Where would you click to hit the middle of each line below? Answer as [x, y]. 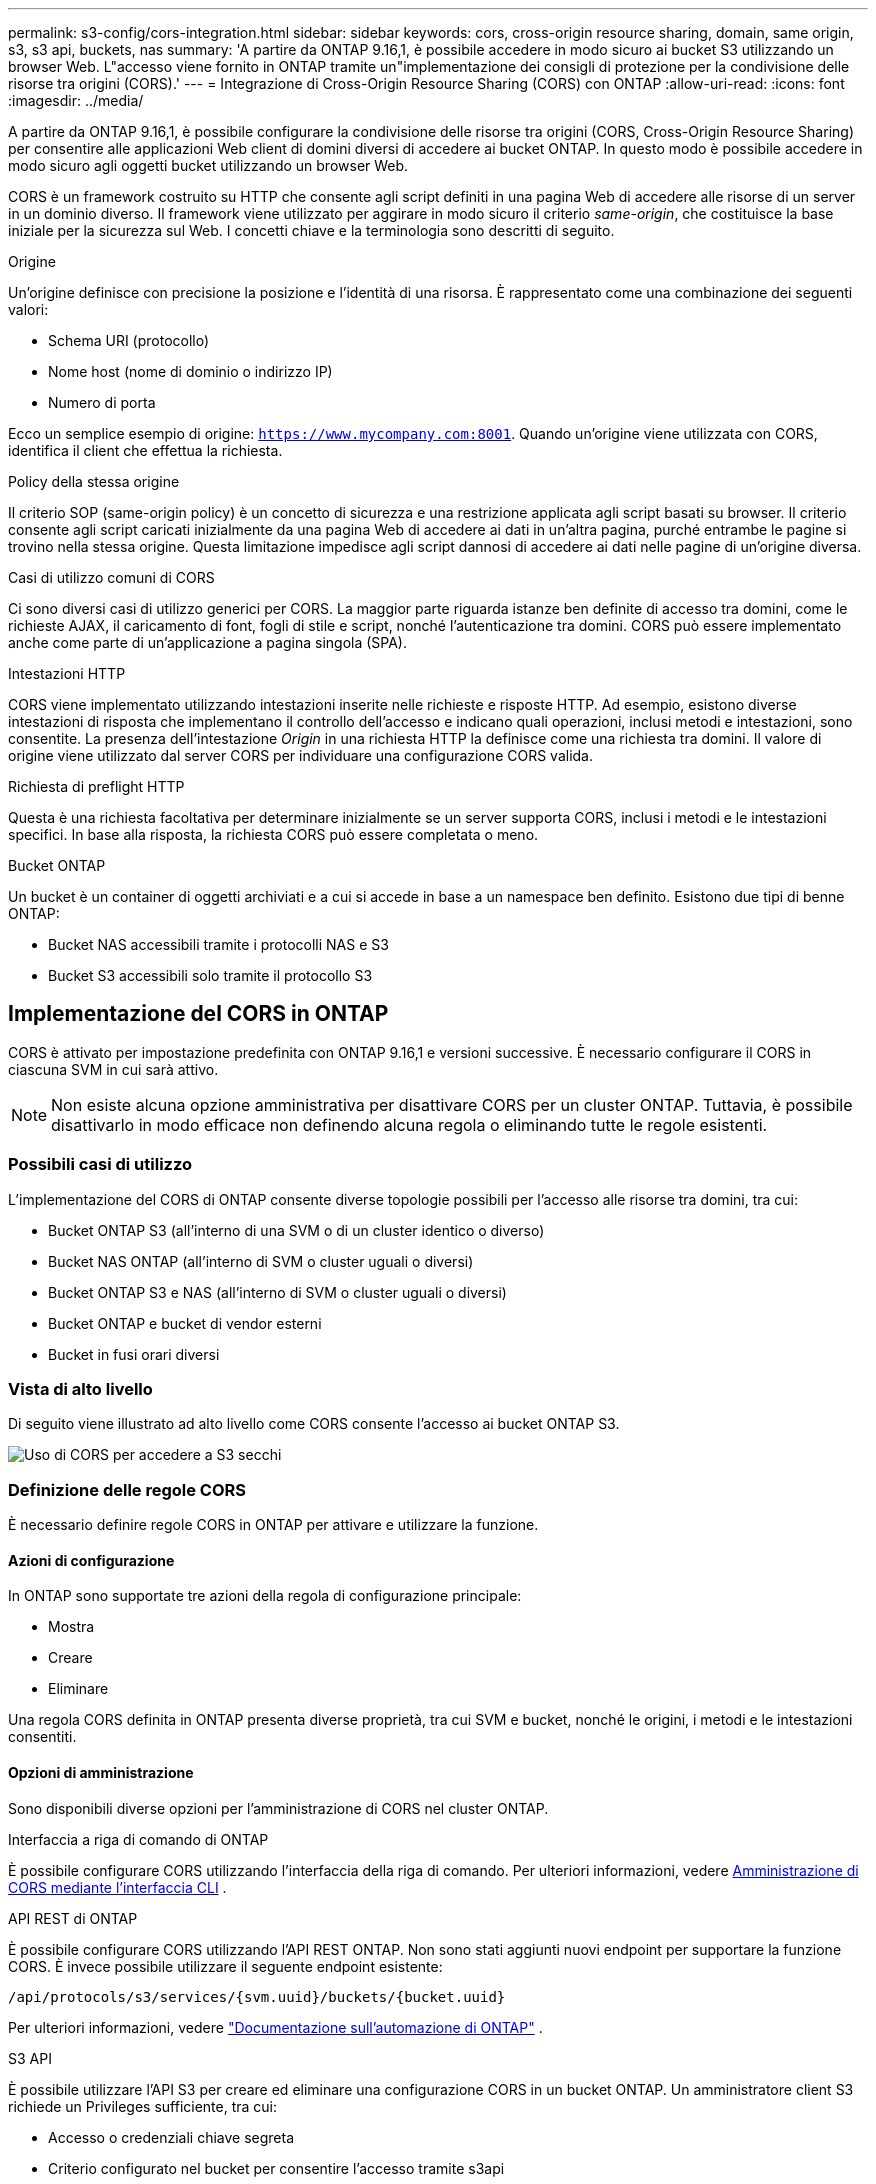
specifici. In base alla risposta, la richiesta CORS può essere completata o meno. [273, 834]
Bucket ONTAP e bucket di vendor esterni [185, 1323]
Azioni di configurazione [91, 1560]
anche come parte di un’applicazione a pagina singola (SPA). [208, 642]
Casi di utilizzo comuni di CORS [111, 577]
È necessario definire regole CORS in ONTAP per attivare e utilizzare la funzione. [273, 1525]
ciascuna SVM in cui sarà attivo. [113, 1069]
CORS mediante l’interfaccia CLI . [117, 1887]
